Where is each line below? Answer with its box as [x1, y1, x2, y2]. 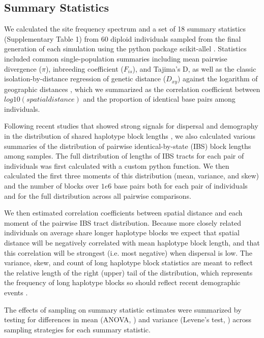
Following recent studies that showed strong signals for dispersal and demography [4, 120, 258, 131]
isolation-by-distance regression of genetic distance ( [4, 73, 166, 84]
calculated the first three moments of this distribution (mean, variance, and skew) [4, 170, 259, 181]
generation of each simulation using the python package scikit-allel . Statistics [4, 43, 247, 54]
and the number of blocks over [4, 180, 99, 191]
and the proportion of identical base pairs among [83, 94, 236, 104]
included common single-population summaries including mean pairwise [4, 53, 227, 64]
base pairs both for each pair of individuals [113, 180, 248, 191]
